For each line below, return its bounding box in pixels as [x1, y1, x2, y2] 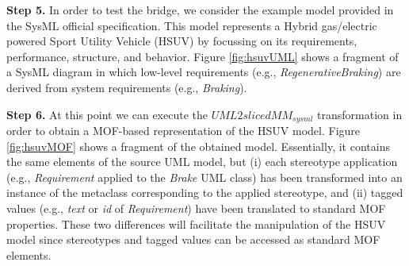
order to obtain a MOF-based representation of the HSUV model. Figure [6, 122, 361, 139]
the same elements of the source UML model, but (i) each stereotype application [6, 153, 398, 170]
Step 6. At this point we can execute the [6, 106, 208, 122]
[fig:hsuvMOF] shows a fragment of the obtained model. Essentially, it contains [6, 137, 390, 154]
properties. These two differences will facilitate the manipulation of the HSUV [6, 215, 386, 232]
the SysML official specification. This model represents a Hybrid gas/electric [6, 17, 377, 33]
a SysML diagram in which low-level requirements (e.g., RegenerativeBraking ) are [6, 64, 401, 80]
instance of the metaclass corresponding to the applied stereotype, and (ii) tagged [6, 184, 403, 201]
